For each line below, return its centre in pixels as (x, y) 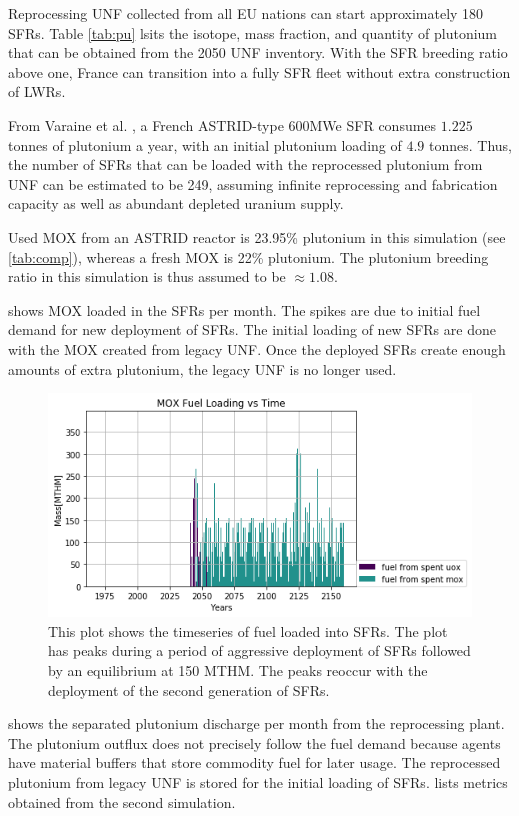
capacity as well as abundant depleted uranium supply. (176, 203)
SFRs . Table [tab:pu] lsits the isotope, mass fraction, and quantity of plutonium (253, 32)
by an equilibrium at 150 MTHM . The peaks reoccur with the (238, 669)
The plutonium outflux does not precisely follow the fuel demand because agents (254, 742)
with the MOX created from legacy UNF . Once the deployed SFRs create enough (257, 348)
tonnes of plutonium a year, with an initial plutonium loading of (205, 144)
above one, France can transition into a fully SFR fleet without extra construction (259, 71)
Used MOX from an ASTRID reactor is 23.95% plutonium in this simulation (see (257, 236)
